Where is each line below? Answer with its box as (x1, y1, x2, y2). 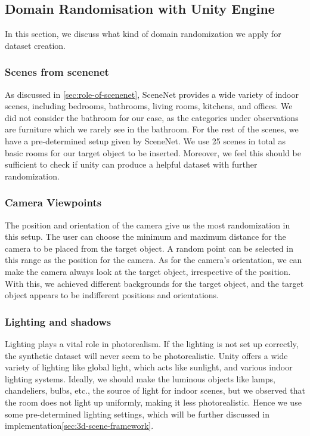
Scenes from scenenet (5, 64, 109, 79)
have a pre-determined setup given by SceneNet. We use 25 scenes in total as (5, 134, 286, 147)
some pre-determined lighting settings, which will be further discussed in (5, 407, 269, 420)
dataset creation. (5, 39, 66, 51)
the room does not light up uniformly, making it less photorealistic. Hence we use (5, 395, 302, 408)
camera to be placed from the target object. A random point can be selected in (5, 242, 293, 254)
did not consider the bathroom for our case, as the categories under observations (5, 111, 299, 123)
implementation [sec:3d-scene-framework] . (5, 419, 154, 432)
